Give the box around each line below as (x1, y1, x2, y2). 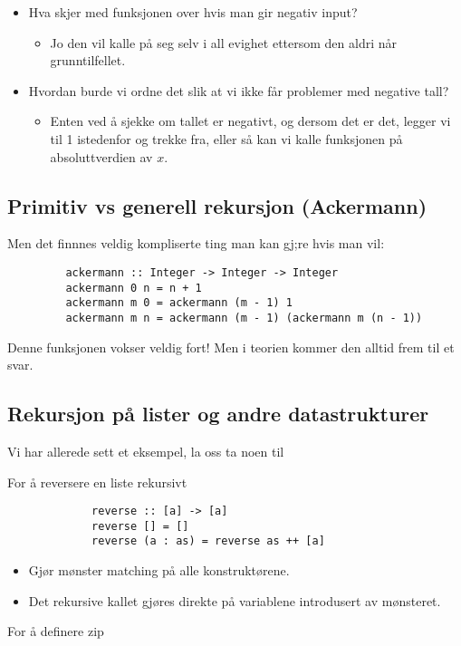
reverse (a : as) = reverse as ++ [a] (91, 535, 325, 548)
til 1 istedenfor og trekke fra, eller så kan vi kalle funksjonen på (50, 129, 403, 148)
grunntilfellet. (50, 51, 126, 70)
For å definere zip (7, 622, 104, 641)
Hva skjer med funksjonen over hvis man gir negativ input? (28, 3, 358, 21)
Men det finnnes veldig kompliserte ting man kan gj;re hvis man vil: (7, 234, 385, 253)
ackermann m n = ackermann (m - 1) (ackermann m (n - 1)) (65, 311, 423, 324)
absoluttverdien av (50, 147, 153, 166)
